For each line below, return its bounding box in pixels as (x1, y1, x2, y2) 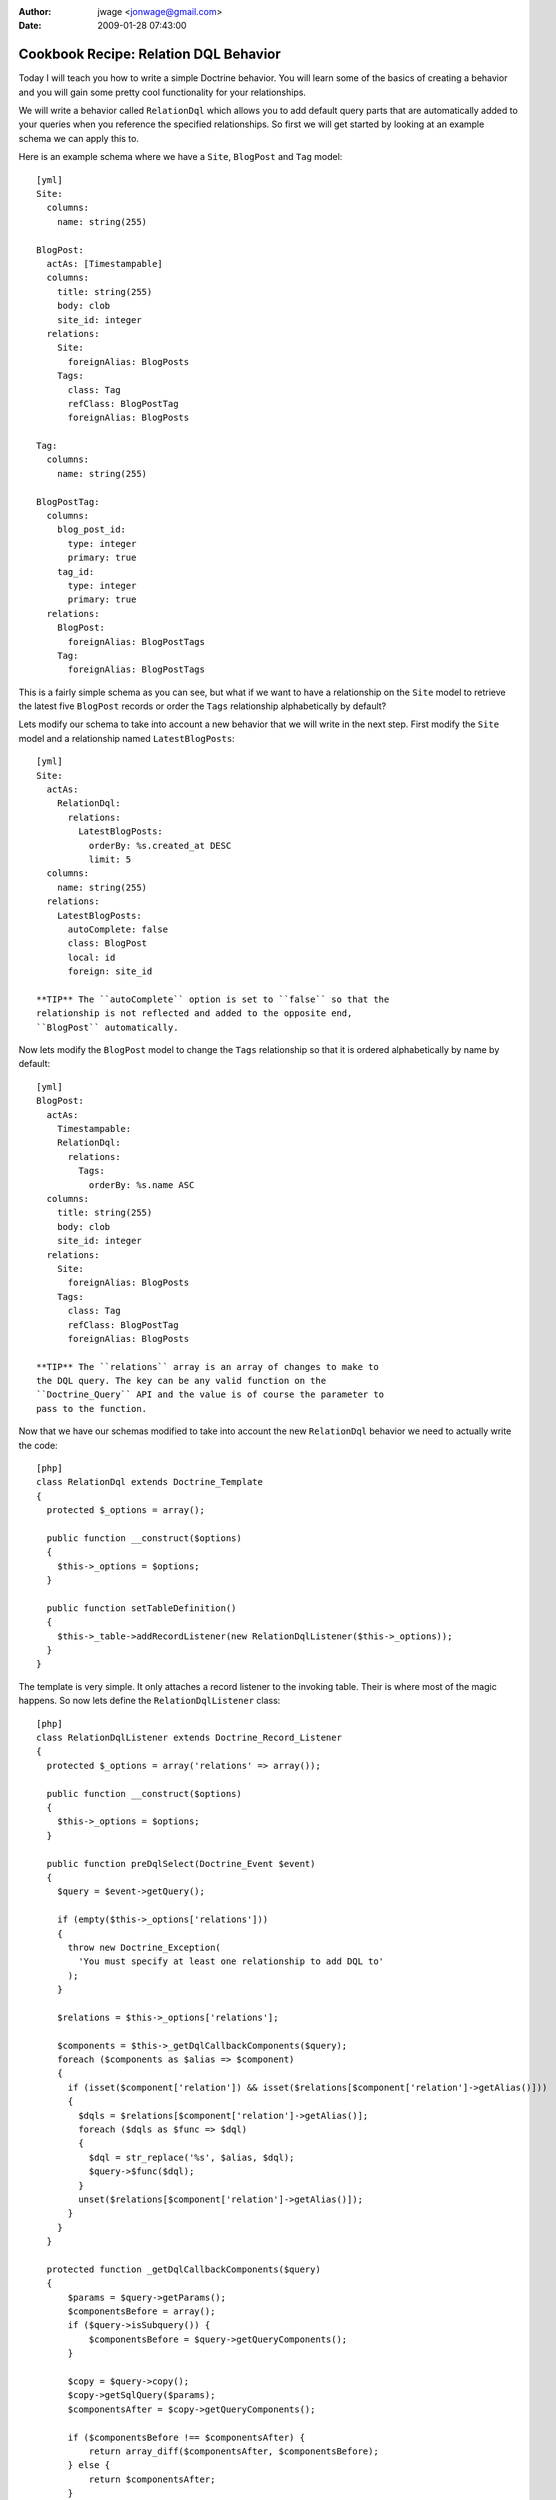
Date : (18, 20, 42, 32)
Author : (18, 6, 52, 17)
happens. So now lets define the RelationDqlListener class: (18, 1695, 281, 1707)
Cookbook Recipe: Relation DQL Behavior (18, 46, 282, 63)
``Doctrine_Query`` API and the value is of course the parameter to (36, 1389, 385, 1400)
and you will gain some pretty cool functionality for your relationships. (18, 86, 307, 98)
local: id (67, 951, 116, 963)
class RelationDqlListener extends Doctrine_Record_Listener (36, 1732, 342, 1744)
